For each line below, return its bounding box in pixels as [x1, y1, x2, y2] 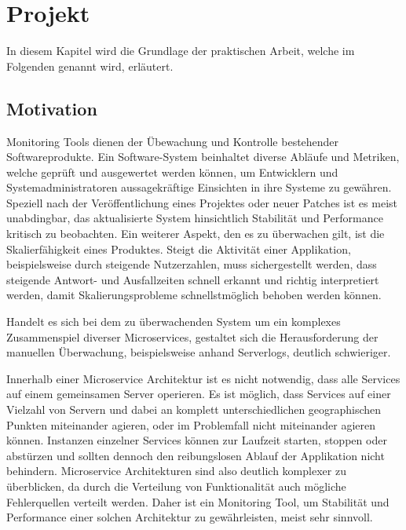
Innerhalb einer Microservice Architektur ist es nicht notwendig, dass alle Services [6, 370, 401, 386]
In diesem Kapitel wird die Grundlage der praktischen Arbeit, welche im [6, 42, 355, 59]
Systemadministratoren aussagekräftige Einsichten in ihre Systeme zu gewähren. [6, 179, 392, 196]
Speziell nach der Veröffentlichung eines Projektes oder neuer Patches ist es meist [6, 194, 397, 210]
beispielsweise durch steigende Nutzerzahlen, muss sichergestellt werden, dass [6, 256, 377, 272]
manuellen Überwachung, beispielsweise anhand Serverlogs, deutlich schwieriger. [6, 344, 391, 360]
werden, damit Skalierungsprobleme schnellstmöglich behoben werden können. [6, 287, 382, 303]
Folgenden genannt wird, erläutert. [6, 57, 174, 74]
